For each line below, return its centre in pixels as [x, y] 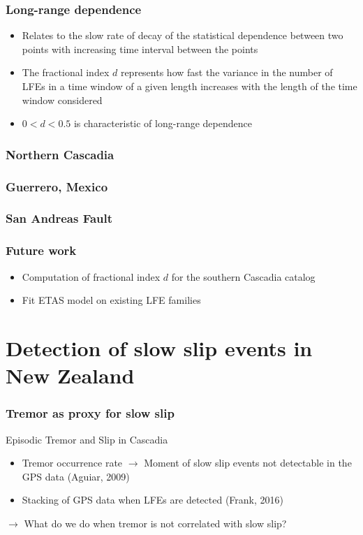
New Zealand [70, 375]
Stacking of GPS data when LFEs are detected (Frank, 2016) [153, 500]
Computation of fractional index [91, 276]
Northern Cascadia [60, 154]
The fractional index [66, 72]
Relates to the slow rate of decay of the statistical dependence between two [183, 35]
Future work [41, 250]
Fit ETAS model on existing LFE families [111, 300]
